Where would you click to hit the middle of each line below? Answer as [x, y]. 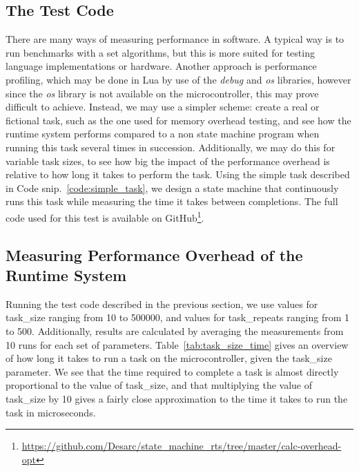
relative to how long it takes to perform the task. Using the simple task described [178, 174]
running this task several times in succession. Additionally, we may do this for [171, 147]
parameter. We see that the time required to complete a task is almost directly [172, 371]
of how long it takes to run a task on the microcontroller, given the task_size [169, 358]
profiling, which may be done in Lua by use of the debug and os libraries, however [178, 79]
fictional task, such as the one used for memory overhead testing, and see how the [178, 120]
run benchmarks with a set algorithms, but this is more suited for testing [160, 52]
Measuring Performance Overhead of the [154, 254]
